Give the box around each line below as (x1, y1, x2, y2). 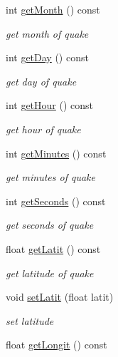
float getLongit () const (6, 337, 107, 352)
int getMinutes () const (6, 145, 107, 160)
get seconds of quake (6, 217, 94, 232)
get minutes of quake (6, 170, 95, 185)
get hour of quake (6, 121, 81, 136)
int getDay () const (6, 50, 89, 65)
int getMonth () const (6, 2, 100, 16)
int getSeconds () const (6, 193, 106, 208)
